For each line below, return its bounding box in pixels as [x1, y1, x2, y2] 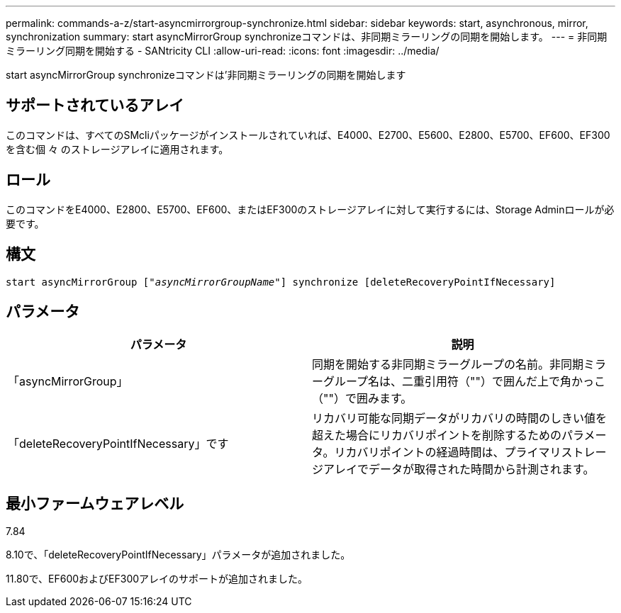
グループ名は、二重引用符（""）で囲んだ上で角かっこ [323, 374, 605, 389]
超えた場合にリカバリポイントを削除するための [312, 428, 562, 443]
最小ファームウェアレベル [6, 494, 184, 512]
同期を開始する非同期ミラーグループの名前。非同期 [312, 357, 584, 372]
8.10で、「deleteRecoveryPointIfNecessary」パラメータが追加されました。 [6, 549, 351, 561]
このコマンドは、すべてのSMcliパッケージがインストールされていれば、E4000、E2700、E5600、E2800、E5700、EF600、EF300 [6, 128, 610, 141]
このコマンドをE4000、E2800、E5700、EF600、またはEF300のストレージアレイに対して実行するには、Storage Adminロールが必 [6, 203, 615, 215]
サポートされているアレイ [6, 96, 184, 115]
